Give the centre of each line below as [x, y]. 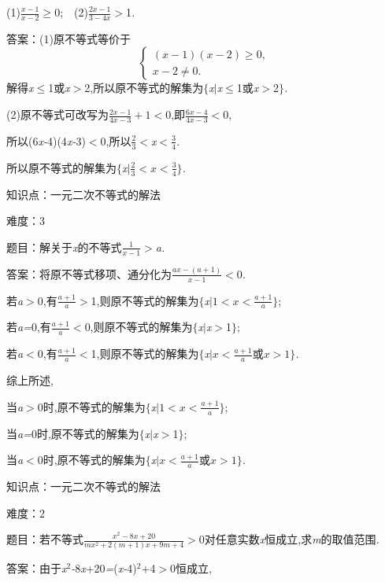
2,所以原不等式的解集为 [144, 88]
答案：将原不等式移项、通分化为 [89, 273]
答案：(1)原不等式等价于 [68, 38]
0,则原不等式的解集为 [139, 327]
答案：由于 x [37, 568]
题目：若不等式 [45, 539]
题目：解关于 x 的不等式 [64, 247]
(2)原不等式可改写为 [57, 114]
